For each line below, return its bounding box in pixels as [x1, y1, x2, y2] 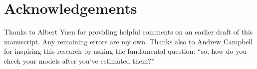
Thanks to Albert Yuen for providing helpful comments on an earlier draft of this [4, 27, 253, 37]
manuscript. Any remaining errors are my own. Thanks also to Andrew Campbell [4, 36, 253, 46]
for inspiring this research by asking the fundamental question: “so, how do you [4, 46, 247, 56]
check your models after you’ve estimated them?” [4, 55, 155, 66]
